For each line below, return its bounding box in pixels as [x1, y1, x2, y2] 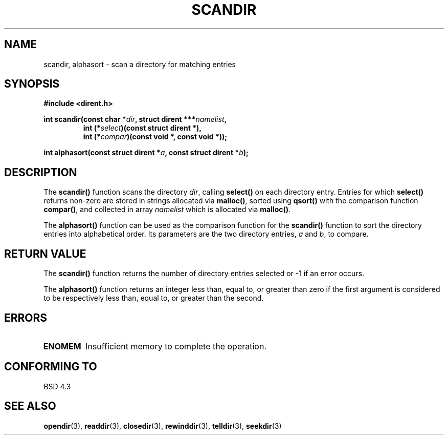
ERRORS [4, 311, 48, 324]
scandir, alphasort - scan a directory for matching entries [43, 59, 236, 69]
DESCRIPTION [4, 165, 77, 179]
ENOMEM [43, 341, 81, 351]
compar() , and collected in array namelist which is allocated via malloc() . [43, 205, 291, 214]
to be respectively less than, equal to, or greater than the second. [43, 294, 264, 303]
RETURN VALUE [4, 247, 86, 260]
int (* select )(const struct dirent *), [83, 123, 201, 133]
